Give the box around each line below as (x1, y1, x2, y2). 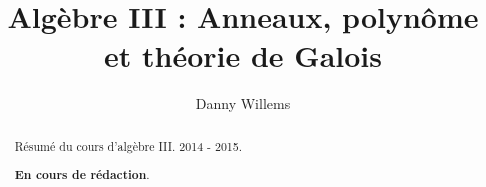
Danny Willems (195, 93, 291, 114)
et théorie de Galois (104, 35, 382, 76)
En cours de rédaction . (14, 166, 150, 184)
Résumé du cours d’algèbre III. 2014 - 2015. (14, 137, 243, 154)
